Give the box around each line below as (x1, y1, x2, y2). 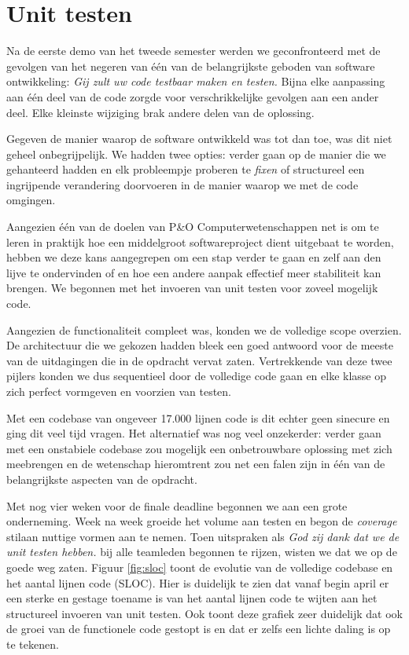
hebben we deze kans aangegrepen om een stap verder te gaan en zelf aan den (6, 249, 381, 265)
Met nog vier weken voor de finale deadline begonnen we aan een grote (6, 497, 348, 514)
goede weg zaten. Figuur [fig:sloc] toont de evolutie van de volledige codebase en (6, 558, 393, 575)
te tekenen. (6, 635, 59, 652)
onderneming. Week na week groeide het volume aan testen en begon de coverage (6, 513, 397, 529)
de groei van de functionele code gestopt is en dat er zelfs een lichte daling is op (6, 620, 391, 637)
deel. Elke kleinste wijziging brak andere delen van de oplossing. (6, 104, 315, 120)
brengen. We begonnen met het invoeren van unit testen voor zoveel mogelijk (6, 280, 378, 296)
